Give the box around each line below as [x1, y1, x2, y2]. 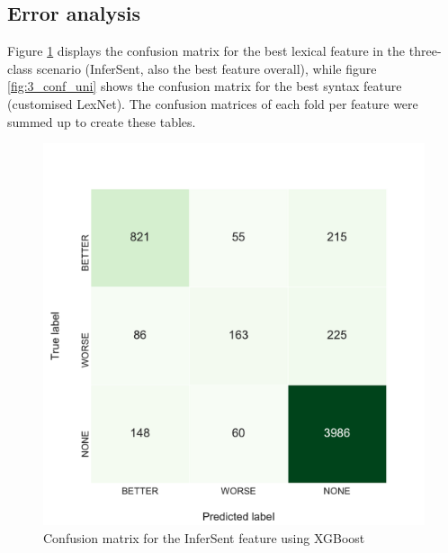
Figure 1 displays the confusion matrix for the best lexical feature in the [7, 41, 406, 60]
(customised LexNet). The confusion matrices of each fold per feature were [7, 94, 418, 113]
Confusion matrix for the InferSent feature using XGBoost [43, 528, 365, 547]
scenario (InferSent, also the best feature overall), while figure [36, 59, 377, 77]
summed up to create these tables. [7, 112, 196, 131]
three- [408, 41, 442, 60]
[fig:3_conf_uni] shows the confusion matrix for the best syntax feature [7, 77, 402, 95]
